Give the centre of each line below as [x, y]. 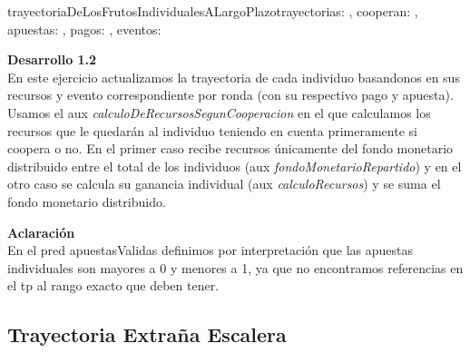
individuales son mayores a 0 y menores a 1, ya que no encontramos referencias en [235, 267]
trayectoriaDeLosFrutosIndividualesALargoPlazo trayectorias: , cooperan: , [213, 11]
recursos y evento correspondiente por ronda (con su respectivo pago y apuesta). [230, 95]
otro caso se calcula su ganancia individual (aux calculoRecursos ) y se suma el [224, 184]
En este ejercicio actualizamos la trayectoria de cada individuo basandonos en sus [234, 77]
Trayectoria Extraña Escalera [147, 334]
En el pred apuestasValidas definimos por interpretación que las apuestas [210, 250]
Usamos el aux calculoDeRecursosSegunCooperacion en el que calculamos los [219, 112]
